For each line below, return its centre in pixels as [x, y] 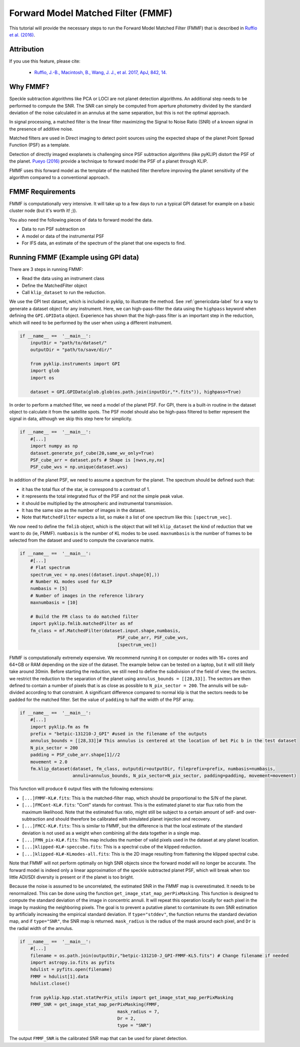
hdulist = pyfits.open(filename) [71, 969]
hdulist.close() [50, 983]
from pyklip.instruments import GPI [75, 364]
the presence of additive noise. [41, 129]
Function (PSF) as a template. [39, 145]
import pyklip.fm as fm [59, 727]
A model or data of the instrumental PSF [63, 236]
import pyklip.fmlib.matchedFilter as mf [82, 623]
